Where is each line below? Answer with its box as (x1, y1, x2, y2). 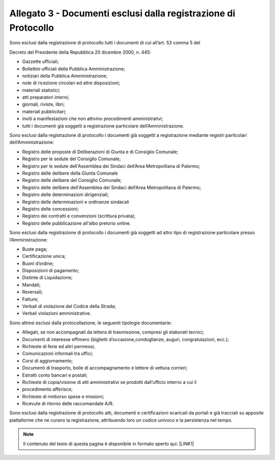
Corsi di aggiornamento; (22, 357, 73, 364)
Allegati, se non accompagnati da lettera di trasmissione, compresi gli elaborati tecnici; (22, 329, 204, 335)
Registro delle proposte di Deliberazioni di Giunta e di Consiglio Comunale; (22, 149, 178, 155)
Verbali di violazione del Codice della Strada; (22, 303, 116, 309)
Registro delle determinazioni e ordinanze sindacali (22, 199, 129, 205)
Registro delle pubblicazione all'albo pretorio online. (22, 220, 131, 226)
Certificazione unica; (22, 253, 66, 259)
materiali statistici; (22, 87, 61, 93)
